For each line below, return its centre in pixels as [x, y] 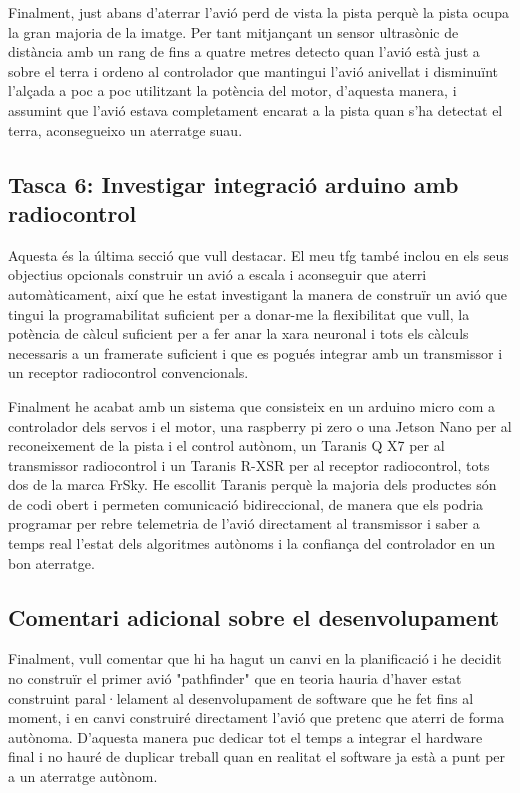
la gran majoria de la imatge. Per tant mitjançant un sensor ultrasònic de [233, 31]
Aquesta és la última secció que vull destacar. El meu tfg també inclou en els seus [258, 254]
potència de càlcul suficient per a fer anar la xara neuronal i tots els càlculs [238, 333]
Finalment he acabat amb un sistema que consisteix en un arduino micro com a [252, 405]
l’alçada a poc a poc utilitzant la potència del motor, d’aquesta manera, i [232, 90]
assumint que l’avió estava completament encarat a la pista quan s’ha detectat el [255, 109]
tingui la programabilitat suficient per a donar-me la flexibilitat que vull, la [239, 313]
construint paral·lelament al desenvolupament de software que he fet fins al [241, 697]
